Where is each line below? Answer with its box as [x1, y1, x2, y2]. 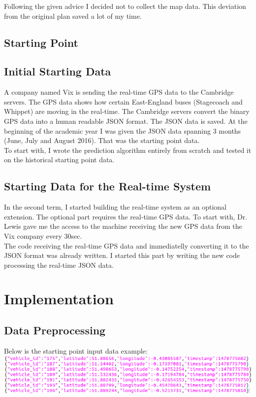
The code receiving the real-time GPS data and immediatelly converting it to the [4, 240, 249, 251]
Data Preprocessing [4, 323, 106, 338]
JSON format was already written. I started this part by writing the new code [4, 250, 240, 260]
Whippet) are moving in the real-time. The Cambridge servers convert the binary [4, 106, 250, 116]
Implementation [4, 289, 114, 309]
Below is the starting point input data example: [4, 345, 148, 356]
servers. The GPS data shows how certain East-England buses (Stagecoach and [4, 96, 243, 107]
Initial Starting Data [4, 64, 111, 79]
